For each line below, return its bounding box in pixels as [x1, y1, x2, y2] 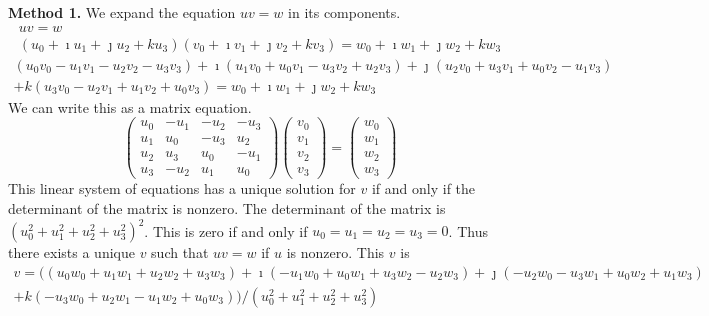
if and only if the [371, 178, 476, 199]
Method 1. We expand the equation [8, 2, 236, 22]
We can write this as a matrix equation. [8, 96, 252, 117]
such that [151, 242, 209, 262]
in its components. [288, 2, 401, 22]
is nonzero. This [286, 242, 385, 262]
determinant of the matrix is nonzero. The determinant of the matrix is [8, 197, 446, 218]
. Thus [448, 220, 488, 240]
